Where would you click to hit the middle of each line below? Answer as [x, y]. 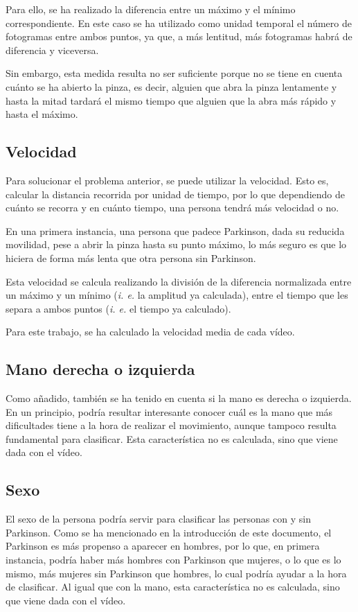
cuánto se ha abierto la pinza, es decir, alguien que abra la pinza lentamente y [171, 86]
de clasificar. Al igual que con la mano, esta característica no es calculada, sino [173, 587]
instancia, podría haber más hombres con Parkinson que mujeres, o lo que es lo [173, 560]
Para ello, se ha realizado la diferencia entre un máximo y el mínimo [151, 9]
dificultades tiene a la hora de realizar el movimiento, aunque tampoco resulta [171, 425]
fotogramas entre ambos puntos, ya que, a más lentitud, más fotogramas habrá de [179, 36]
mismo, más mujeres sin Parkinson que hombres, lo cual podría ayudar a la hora [176, 573]
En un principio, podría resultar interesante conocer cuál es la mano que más [169, 411]
